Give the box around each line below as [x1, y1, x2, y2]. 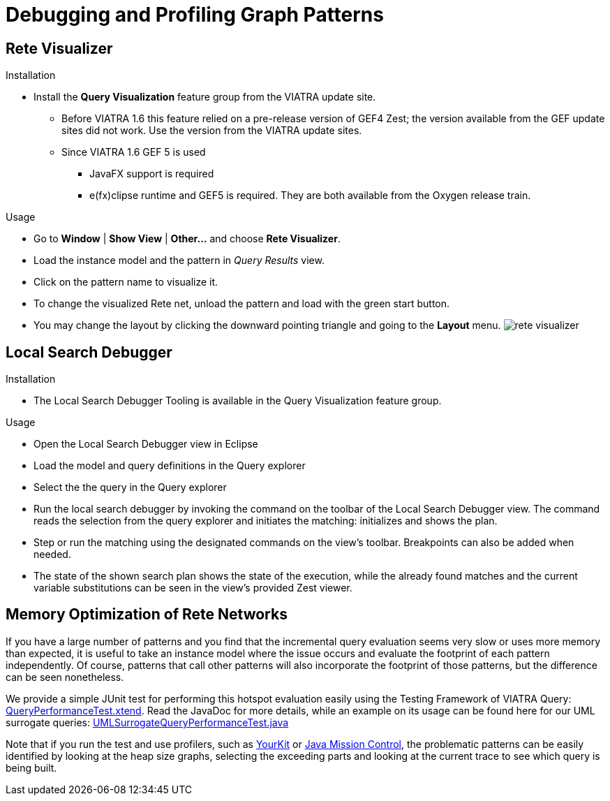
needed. [34, 548, 71, 561]
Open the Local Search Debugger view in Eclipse [34, 438, 258, 450]
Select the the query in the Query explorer [34, 481, 227, 494]
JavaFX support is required [89, 168, 214, 180]
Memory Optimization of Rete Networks [6, 605, 288, 624]
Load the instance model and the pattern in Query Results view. [34, 254, 325, 267]
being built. [6, 761, 57, 774]
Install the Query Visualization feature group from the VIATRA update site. [34, 91, 376, 103]
